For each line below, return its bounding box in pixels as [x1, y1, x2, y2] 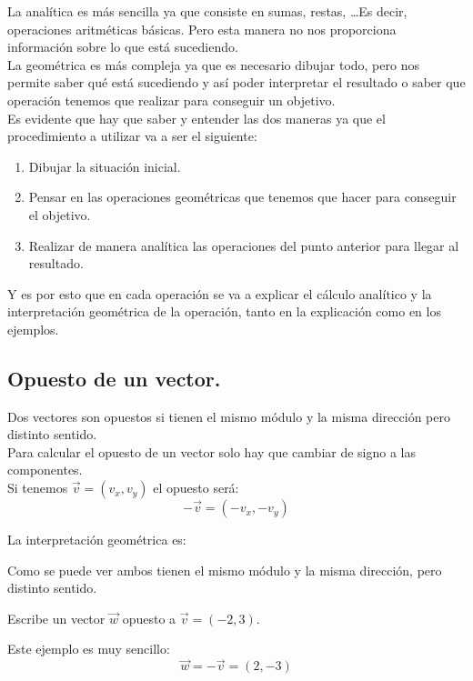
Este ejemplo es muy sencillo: [7, 639, 170, 658]
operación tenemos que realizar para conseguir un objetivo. [7, 90, 336, 109]
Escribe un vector [7, 608, 106, 627]
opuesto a [122, 608, 176, 627]
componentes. [7, 460, 83, 479]
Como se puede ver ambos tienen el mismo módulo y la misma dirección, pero [7, 560, 442, 579]
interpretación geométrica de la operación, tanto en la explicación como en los [7, 302, 441, 321]
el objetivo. [28, 205, 91, 224]
